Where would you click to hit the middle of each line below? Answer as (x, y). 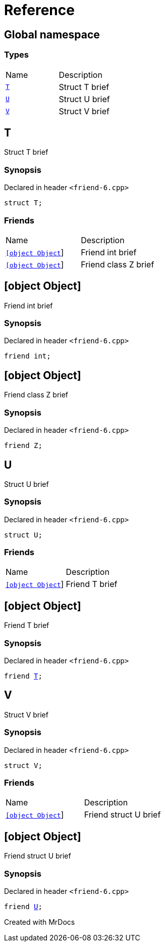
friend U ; (23, 906)
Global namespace (52, 34)
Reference (39, 10)
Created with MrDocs (40, 922)
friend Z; (23, 446)
